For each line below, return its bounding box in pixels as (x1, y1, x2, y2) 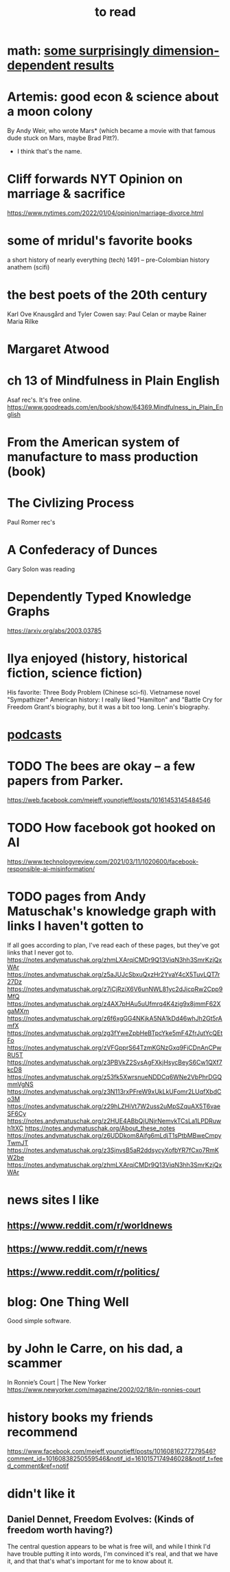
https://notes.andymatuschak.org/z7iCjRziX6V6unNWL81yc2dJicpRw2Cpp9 (7, 985, 223, 993)
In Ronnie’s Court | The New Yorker (7, 1378, 106, 1387)
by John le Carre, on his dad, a (7, 1341, 183, 1356)
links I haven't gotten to (7, 918, 144, 934)
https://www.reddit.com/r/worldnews (7, 1219, 173, 1231)
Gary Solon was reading (7, 565, 76, 573)
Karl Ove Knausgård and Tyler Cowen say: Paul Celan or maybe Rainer (7, 309, 207, 318)
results (73, 58, 115, 73)
